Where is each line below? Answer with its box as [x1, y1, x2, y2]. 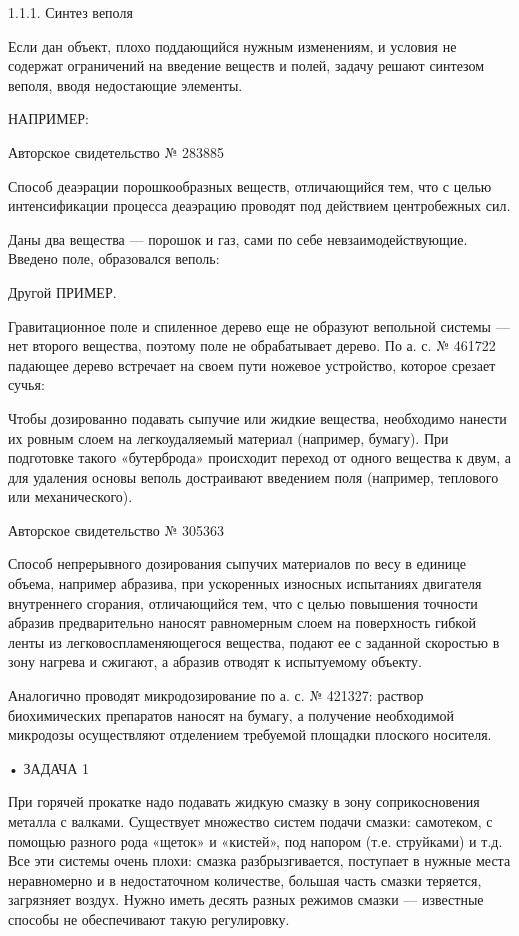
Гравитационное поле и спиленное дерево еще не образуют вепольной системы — [8, 315, 510, 336]
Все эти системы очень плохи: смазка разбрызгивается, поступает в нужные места [8, 850, 511, 871]
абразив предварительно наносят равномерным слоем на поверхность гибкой [8, 612, 476, 633]
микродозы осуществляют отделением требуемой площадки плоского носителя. [8, 724, 492, 745]
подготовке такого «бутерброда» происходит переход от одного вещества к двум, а [8, 447, 511, 468]
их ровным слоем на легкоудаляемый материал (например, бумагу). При [8, 427, 449, 448]
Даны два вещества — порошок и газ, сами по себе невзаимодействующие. [8, 228, 468, 249]
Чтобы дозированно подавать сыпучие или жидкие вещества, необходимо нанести [8, 407, 507, 428]
